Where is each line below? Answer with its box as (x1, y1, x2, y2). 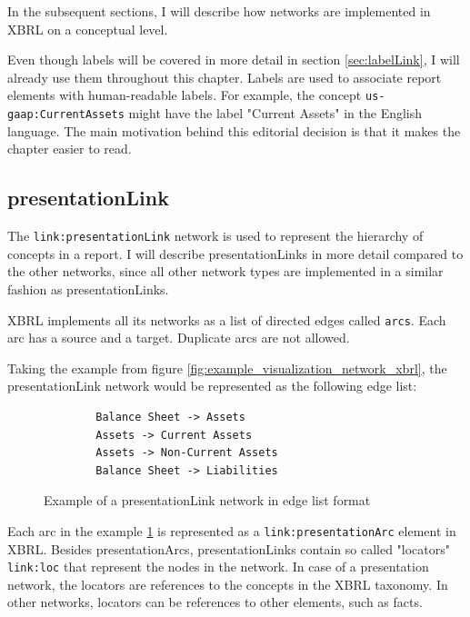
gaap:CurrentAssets (7, 108, 125, 122)
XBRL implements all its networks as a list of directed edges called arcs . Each (7, 310, 446, 329)
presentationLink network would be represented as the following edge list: (7, 376, 417, 395)
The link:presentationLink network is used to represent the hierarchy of (7, 226, 424, 245)
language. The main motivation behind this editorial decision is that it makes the (7, 121, 461, 140)
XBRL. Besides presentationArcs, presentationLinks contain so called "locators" (7, 539, 451, 558)
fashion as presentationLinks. (7, 279, 169, 298)
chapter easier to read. (7, 139, 132, 158)
